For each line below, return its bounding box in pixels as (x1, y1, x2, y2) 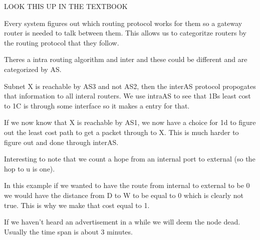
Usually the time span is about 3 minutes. (4, 226, 133, 236)
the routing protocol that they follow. (4, 37, 119, 47)
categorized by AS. (4, 63, 62, 74)
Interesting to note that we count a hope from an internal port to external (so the (4, 153, 255, 164)
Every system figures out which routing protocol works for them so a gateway (4, 17, 242, 28)
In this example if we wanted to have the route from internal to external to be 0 (4, 180, 250, 190)
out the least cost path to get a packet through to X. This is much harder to (4, 126, 239, 137)
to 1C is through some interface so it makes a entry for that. (4, 100, 190, 110)
